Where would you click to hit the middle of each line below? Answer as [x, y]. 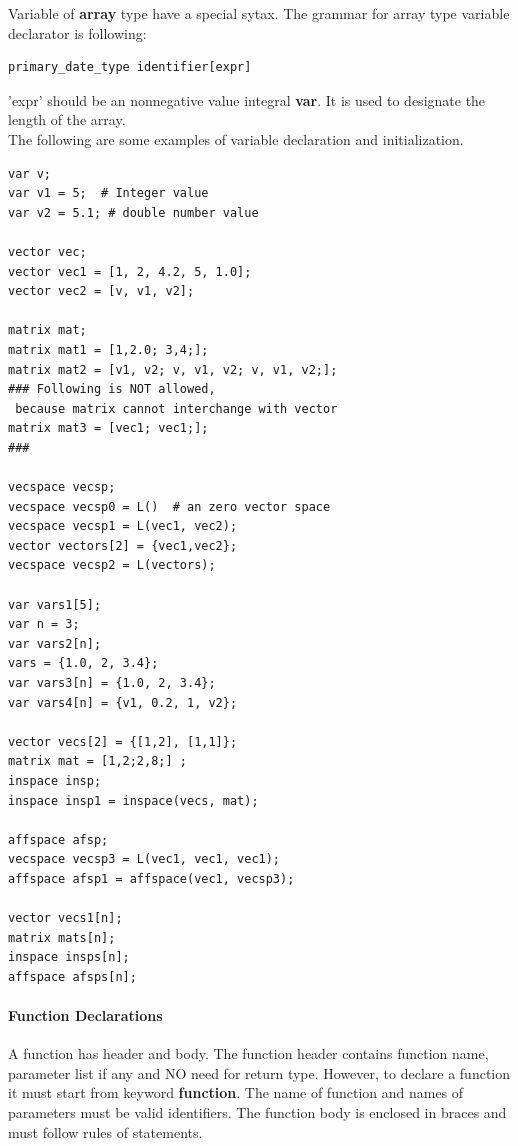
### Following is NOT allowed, [112, 389]
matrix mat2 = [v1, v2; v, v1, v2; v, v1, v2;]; [173, 369]
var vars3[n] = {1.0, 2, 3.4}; [112, 683]
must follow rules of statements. [105, 1131]
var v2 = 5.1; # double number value [133, 212]
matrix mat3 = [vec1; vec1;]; [108, 428]
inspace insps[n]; [69, 957]
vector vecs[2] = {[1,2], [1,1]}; [123, 741]
